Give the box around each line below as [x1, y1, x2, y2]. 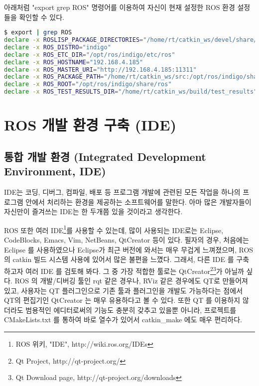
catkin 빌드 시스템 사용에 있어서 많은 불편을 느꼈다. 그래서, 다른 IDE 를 [12, 254, 234, 264]
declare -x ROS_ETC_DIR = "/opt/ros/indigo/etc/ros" [4, 51, 175, 58]
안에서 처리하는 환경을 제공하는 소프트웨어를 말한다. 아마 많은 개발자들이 [25, 196, 252, 207]
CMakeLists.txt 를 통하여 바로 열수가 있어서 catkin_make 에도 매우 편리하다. [4, 314, 243, 325]
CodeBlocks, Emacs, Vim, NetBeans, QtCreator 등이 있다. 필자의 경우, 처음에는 [4, 235, 249, 245]
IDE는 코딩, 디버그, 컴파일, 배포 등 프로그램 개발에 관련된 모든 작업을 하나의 [4, 187, 241, 197]
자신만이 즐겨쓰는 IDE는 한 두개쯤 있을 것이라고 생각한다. [4, 206, 183, 217]
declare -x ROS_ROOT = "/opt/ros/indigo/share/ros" [4, 81, 172, 88]
